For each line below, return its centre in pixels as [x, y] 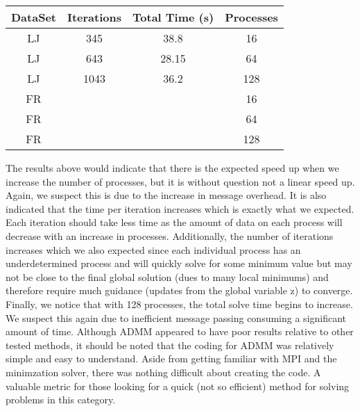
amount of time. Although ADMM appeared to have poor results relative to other [180, 331]
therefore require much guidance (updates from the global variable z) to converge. [179, 290]
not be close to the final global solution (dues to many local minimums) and [167, 276]
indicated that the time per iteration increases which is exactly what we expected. [180, 208]
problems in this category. [61, 400]
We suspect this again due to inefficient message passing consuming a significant [176, 317]
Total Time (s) [173, 17]
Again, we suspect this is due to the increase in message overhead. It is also [166, 195]
